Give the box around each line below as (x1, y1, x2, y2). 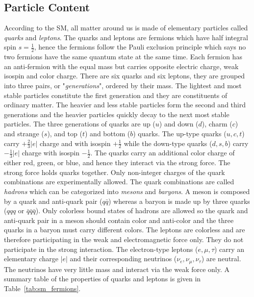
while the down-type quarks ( (124, 138, 212, 148)
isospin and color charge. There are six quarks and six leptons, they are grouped (4, 71, 245, 81)
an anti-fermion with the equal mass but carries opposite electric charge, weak (4, 61, 239, 71)
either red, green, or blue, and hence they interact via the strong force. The (4, 157, 230, 168)
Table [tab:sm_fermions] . (4, 283, 81, 293)
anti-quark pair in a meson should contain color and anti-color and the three (4, 215, 234, 225)
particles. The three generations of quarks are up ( (4, 119, 155, 129)
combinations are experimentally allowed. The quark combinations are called (4, 176, 234, 187)
